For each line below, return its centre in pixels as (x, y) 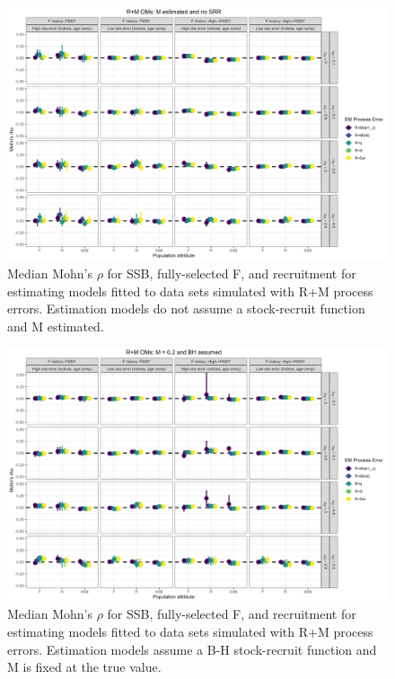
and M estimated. (56, 326)
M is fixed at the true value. (84, 667)
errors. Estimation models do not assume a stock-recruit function (186, 309)
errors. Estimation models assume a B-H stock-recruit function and (192, 649)
